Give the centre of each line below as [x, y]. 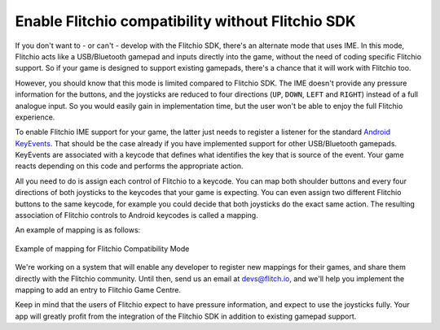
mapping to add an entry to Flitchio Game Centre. [98, 289]
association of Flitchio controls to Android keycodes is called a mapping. [136, 215]
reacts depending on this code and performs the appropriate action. [129, 166]
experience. [35, 117]
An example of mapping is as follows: [78, 230]
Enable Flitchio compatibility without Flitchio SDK [185, 21]
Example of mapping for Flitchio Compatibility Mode [102, 249]
